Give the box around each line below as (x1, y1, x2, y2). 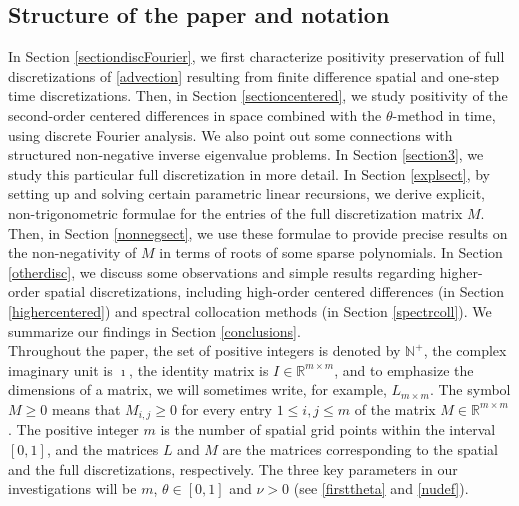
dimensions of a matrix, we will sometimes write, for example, (8, 379, 387, 400)
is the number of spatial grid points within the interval (160, 419, 496, 440)
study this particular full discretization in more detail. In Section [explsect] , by (8, 163, 490, 184)
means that (51, 398, 121, 419)
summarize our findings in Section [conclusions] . (8, 320, 301, 341)
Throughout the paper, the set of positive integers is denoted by (8, 340, 401, 361)
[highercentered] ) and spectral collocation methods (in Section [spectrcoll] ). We (8, 300, 492, 321)
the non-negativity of (8, 242, 137, 263)
